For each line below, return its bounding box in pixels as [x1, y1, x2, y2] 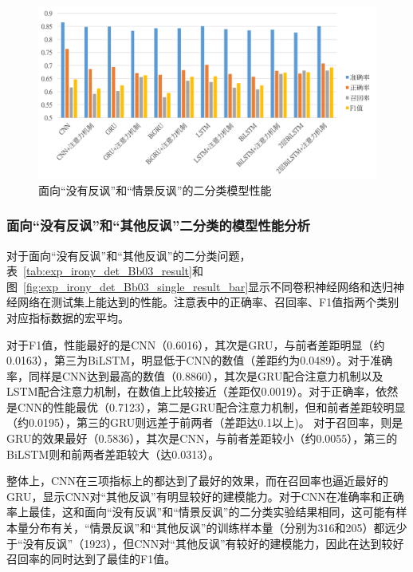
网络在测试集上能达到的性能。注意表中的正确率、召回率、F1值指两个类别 [17, 294, 399, 310]
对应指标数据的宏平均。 [6, 309, 129, 325]
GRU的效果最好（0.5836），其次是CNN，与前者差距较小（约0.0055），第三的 [6, 430, 398, 447]
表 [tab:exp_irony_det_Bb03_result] [6, 262, 192, 279]
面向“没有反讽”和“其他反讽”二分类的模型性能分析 [6, 215, 310, 235]
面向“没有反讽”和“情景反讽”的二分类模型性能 [38, 181, 272, 198]
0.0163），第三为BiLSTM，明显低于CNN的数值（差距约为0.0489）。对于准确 [6, 352, 393, 369]
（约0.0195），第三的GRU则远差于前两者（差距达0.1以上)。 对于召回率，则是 [6, 414, 403, 431]
